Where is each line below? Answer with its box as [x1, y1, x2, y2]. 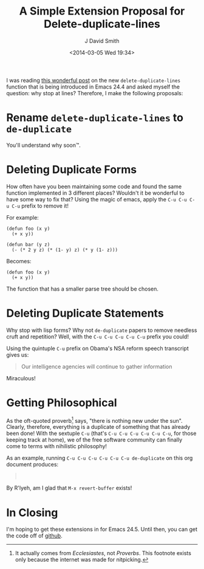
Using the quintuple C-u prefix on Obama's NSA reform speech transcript [6, 345, 189, 352]
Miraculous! [6, 374, 36, 382]
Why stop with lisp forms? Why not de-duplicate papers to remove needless [6, 326, 197, 334]
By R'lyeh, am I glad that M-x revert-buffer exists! [6, 484, 132, 492]
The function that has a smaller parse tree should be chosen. [6, 285, 159, 292]
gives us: [6, 351, 29, 359]
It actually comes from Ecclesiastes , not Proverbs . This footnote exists [15, 550, 191, 557]
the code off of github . [6, 532, 63, 539]
